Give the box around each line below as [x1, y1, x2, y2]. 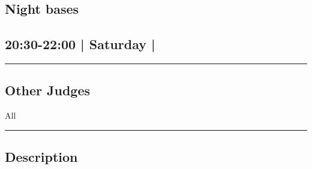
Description [5, 147, 78, 166]
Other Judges [5, 81, 91, 99]
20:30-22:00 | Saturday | [5, 35, 155, 53]
